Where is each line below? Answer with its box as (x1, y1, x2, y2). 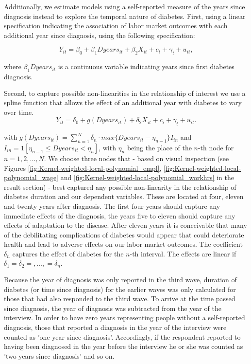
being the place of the (127, 142, 192, 152)
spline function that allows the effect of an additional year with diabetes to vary (4, 97, 242, 108)
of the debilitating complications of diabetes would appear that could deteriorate (4, 229, 244, 239)
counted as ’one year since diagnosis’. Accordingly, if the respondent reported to (4, 331, 241, 342)
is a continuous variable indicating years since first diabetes (58, 61, 234, 72)
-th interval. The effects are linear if (130, 248, 236, 258)
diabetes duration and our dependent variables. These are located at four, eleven (4, 191, 244, 201)
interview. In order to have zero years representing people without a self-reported (4, 312, 245, 323)
